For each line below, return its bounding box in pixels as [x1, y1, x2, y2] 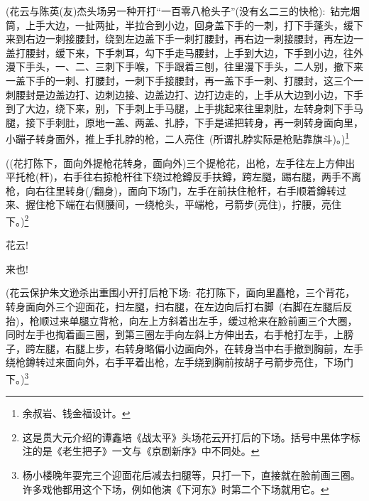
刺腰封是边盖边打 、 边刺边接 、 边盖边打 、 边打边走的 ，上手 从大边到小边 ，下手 [6, 87, 363, 102]
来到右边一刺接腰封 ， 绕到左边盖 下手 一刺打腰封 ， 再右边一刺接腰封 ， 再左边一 [6, 31, 363, 46]
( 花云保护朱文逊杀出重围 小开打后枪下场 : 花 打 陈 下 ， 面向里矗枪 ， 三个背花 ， [6, 285, 356, 300]
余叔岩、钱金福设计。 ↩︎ [22, 406, 131, 421]
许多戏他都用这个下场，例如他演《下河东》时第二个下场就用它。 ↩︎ [22, 481, 329, 496]
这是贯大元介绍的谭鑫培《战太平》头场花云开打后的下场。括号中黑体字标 [22, 429, 360, 444]
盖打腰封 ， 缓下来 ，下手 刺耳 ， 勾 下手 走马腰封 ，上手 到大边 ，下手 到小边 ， [6, 45, 343, 60]
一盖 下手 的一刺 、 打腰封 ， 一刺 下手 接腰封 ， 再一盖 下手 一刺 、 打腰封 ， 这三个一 [6, 72, 363, 87]
